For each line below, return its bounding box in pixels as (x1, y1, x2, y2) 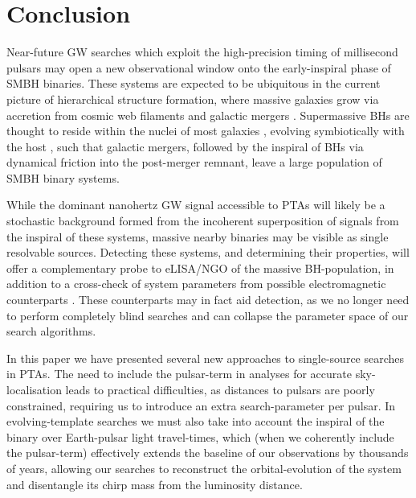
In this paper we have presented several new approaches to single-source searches (6, 349, 405, 366)
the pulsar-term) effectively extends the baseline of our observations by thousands (6, 444, 409, 461)
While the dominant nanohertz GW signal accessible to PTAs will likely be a (6, 196, 385, 213)
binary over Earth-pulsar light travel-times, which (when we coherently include (6, 428, 394, 445)
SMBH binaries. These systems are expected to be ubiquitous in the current (6, 75, 381, 92)
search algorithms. (6, 323, 96, 340)
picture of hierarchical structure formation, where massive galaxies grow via (6, 90, 379, 107)
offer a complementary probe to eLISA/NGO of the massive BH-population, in (6, 259, 394, 276)
